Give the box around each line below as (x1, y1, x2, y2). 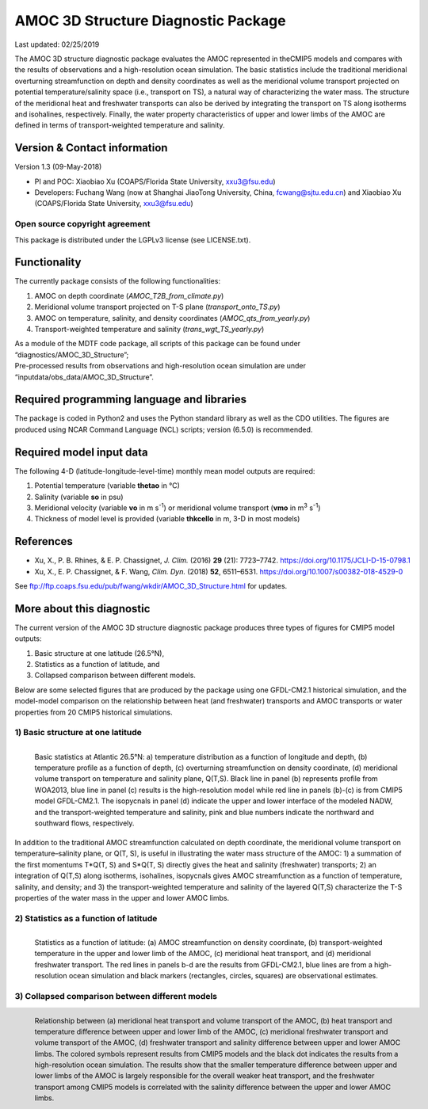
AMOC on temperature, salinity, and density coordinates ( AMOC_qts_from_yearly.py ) (34, 313, 311, 322)
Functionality (14, 256, 82, 269)
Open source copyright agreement (14, 219, 151, 230)
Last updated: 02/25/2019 (14, 40, 100, 49)
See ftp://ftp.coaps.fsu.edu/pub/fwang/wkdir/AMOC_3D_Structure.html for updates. (14, 581, 288, 590)
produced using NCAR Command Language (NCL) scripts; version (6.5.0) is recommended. (14, 425, 313, 434)
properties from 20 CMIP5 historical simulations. (14, 707, 174, 717)
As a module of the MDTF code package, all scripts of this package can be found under (14, 339, 301, 349)
